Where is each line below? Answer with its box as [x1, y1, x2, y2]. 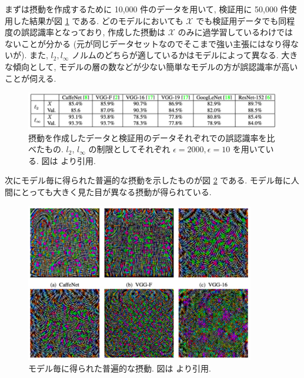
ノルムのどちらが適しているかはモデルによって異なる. [72, 49, 279, 61]
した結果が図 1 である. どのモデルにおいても [12, 14, 183, 26]
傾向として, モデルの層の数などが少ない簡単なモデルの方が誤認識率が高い [12, 60, 298, 72]
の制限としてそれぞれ [88, 143, 171, 155]
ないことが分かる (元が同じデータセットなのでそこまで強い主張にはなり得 [5, 37, 291, 49]
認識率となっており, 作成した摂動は [29, 26, 166, 38]
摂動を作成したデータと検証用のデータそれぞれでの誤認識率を [28, 131, 267, 143]
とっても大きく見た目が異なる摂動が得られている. [21, 186, 212, 198]
